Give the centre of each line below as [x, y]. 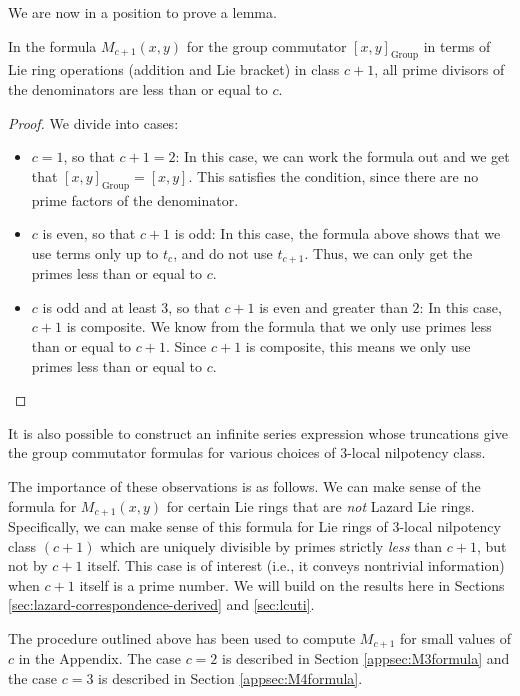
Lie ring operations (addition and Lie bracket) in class [174, 69]
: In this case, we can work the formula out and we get [342, 156]
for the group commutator [266, 45]
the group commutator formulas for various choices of [172, 452]
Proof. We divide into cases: [93, 122]
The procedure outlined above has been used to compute [182, 637]
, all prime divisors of [439, 69]
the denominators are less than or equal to [138, 88]
